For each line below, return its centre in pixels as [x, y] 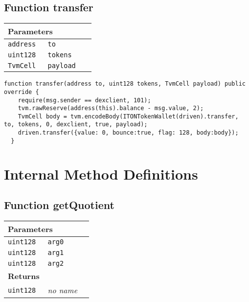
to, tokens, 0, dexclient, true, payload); [76, 125]
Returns [24, 276]
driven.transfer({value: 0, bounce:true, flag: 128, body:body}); [128, 133]
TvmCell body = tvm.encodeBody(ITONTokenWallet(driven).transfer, [128, 116]
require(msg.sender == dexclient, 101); [84, 100]
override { [22, 92]
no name [62, 290]
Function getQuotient [59, 205]
